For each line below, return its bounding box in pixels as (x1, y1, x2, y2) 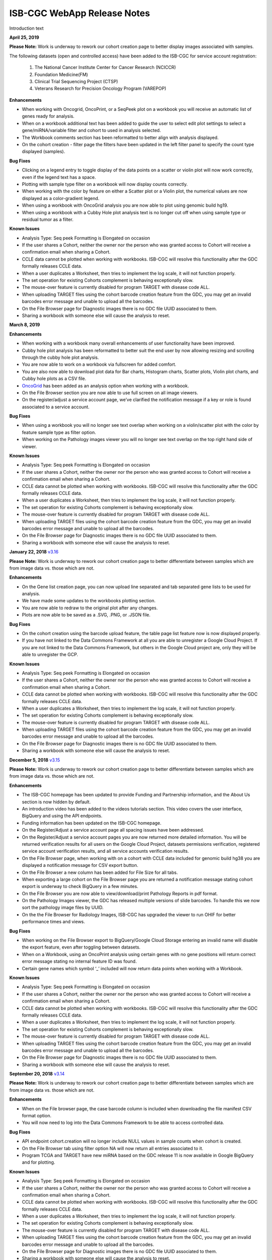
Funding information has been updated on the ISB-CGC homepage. (22, 820, 162, 826)
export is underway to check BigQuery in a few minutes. (22, 884, 139, 890)
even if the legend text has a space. (22, 174, 96, 180)
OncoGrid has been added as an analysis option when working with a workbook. (22, 383, 189, 389)
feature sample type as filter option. (22, 429, 96, 435)
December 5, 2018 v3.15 (9, 757, 60, 763)
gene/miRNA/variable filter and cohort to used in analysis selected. (22, 128, 161, 134)
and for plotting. (22, 1159, 55, 1165)
